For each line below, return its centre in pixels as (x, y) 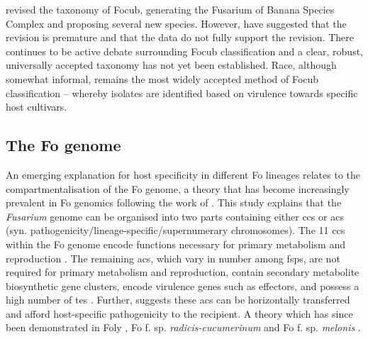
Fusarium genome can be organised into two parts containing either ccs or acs (175, 216)
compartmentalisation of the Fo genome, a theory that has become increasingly (178, 188)
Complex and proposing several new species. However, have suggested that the (176, 23)
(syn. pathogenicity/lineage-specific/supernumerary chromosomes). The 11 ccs (175, 230)
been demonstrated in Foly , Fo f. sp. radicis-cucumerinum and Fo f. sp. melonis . (183, 327)
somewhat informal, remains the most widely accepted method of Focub (162, 78)
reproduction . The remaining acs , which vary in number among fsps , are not (173, 258)
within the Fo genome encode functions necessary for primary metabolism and (176, 244)
